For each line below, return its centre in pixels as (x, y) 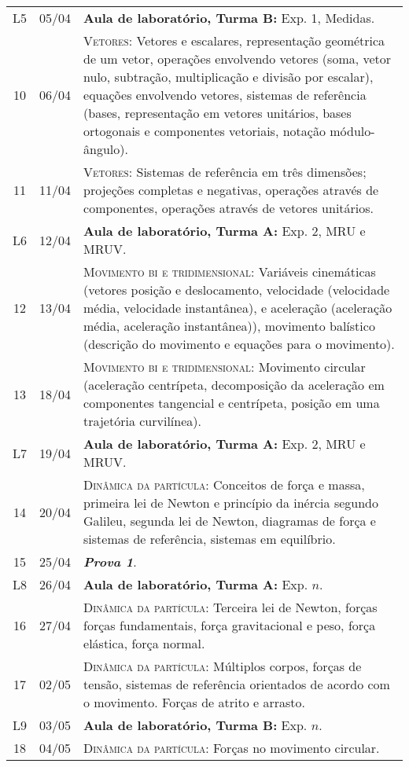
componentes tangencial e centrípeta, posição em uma (232, 403)
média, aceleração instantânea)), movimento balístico (229, 326)
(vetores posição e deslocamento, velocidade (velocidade (237, 290)
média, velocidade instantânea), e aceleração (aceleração (238, 308)
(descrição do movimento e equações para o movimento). (239, 344)
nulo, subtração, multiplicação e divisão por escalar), (228, 77)
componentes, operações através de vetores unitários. (229, 208)
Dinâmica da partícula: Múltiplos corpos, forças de (223, 666)
